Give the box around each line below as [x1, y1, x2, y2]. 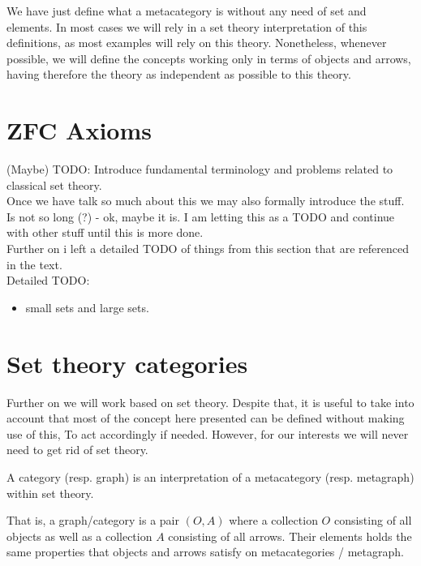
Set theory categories [6, 346, 248, 379]
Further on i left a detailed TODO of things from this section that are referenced [6, 240, 409, 257]
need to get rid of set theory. [6, 441, 148, 458]
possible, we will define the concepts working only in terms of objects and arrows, [6, 49, 411, 66]
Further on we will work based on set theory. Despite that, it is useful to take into [6, 393, 415, 410]
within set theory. [6, 484, 94, 501]
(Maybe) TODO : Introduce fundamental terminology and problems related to [6, 161, 393, 178]
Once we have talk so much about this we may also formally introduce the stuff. [6, 192, 405, 209]
